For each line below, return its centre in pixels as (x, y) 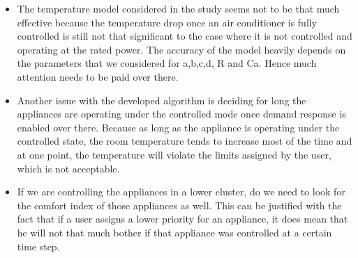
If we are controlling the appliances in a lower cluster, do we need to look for (181, 192)
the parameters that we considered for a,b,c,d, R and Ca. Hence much (167, 63)
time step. (38, 246)
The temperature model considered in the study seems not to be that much (178, 8)
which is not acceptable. (68, 168)
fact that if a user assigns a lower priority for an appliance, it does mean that (182, 219)
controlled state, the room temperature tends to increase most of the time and (185, 141)
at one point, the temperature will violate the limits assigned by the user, (174, 154)
